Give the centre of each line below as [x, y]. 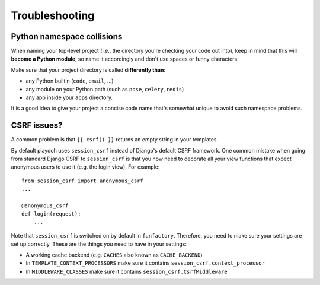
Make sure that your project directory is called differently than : [88, 70]
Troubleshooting [53, 15]
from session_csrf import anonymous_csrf [82, 180]
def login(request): [51, 214]
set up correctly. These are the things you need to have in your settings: [99, 244]
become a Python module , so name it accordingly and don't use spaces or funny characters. [125, 59]
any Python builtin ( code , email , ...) [70, 81]
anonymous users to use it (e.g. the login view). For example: [85, 167]
